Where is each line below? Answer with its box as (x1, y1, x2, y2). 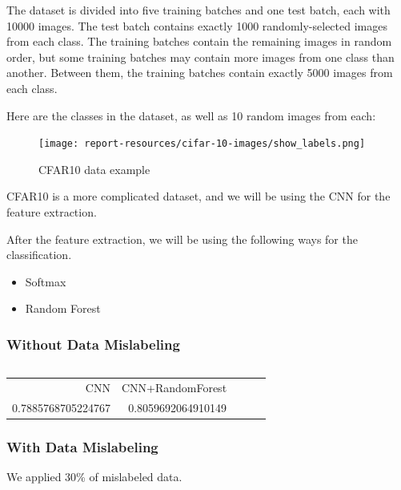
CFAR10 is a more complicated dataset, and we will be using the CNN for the (6, 188, 391, 205)
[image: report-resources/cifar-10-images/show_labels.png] (38, 138, 366, 150)
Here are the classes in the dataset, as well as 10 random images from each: (6, 107, 376, 124)
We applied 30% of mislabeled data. (6, 468, 182, 485)
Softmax (25, 273, 66, 290)
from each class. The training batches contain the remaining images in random (6, 33, 392, 50)
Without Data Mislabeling (6, 334, 180, 354)
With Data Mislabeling (6, 436, 158, 456)
